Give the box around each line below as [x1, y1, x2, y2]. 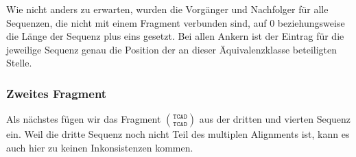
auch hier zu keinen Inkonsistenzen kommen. [6, 140, 193, 154]
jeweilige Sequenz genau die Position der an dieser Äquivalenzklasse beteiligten [6, 42, 337, 56]
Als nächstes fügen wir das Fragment [6, 112, 161, 126]
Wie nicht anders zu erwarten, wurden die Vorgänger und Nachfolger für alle [6, 2, 329, 16]
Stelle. [6, 56, 32, 70]
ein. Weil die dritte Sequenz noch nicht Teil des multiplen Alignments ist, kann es [6, 127, 350, 141]
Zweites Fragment [6, 84, 107, 101]
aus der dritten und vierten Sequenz [199, 112, 351, 126]
